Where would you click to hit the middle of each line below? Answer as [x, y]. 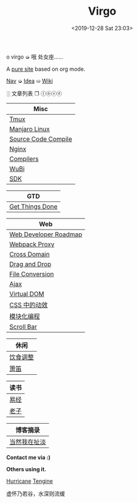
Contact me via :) [28, 457]
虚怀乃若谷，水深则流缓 [36, 493]
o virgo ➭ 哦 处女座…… [35, 57]
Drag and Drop [30, 264]
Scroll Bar [23, 327]
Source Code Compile [41, 139]
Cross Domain [29, 254]
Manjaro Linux [29, 129]
